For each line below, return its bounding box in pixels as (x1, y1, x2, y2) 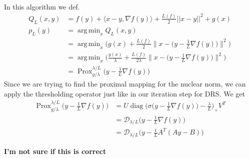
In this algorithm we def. (4, 1, 80, 11)
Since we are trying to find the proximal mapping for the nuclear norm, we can (4, 78, 246, 89)
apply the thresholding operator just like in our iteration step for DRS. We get (4, 88, 245, 98)
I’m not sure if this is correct (4, 145, 106, 156)
